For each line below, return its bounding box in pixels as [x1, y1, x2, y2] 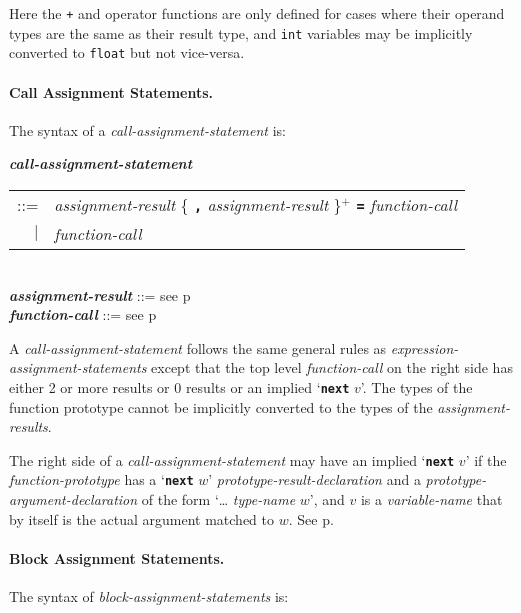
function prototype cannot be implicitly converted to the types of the [9, 396, 433, 417]
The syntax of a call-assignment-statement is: [9, 119, 286, 140]
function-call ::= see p [9, 304, 157, 325]
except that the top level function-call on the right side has [151, 357, 513, 378]
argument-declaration [9, 489, 138, 510]
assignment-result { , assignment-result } [54, 192, 342, 216]
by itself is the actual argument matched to [9, 508, 275, 529]
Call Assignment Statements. [9, 81, 214, 102]
